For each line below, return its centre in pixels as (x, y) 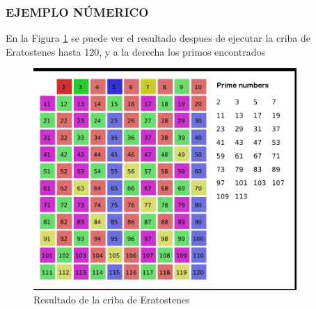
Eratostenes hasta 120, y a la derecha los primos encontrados (135, 51)
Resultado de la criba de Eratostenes (112, 300)
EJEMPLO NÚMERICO (77, 11)
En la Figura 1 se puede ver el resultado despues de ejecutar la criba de (158, 38)
